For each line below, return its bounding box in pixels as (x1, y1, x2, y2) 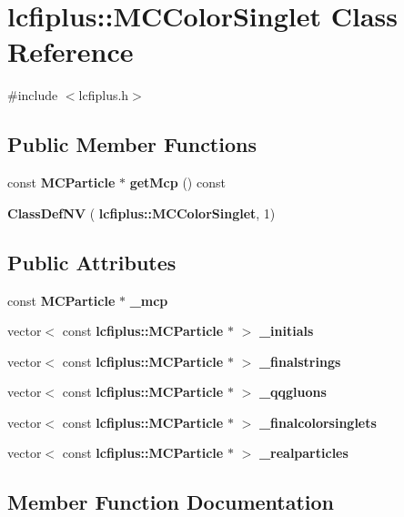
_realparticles (258, 443, 348, 462)
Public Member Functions (7, 130, 257, 158)
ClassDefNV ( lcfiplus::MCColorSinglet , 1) (7, 203, 276, 222)
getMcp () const (129, 173, 226, 192)
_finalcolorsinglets (258, 412, 377, 431)
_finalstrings (258, 351, 341, 370)
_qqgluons (258, 382, 327, 401)
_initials (258, 321, 314, 340)
